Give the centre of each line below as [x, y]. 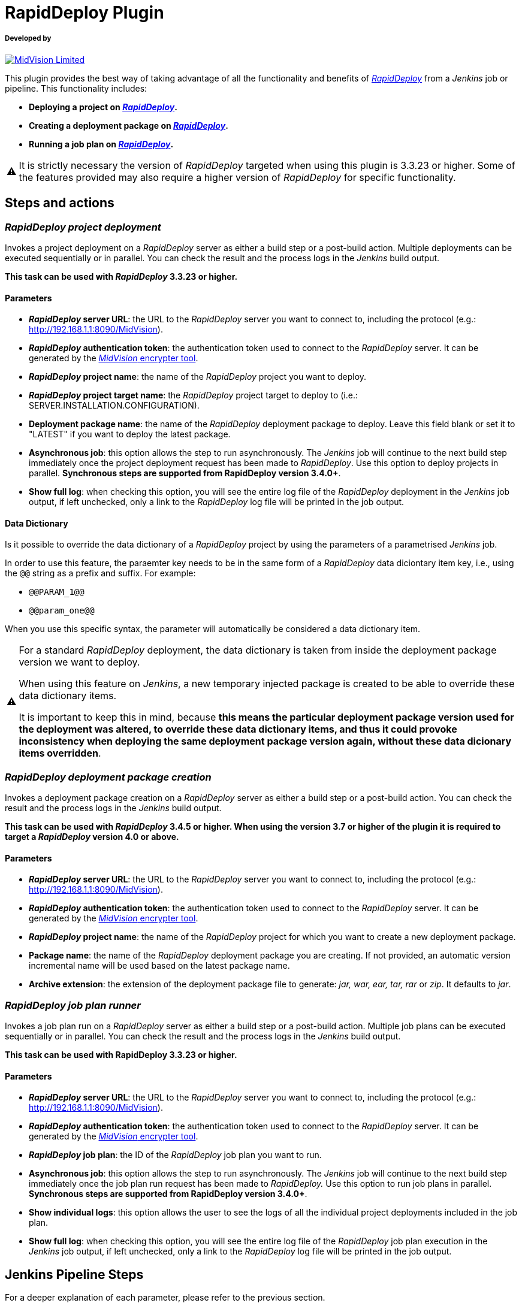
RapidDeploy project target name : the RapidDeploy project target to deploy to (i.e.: [194, 395]
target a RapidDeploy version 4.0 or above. [92, 837]
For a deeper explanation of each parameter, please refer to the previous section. [165, 1298]
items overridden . [60, 753]
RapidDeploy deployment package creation [108, 777]
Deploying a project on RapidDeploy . [103, 107]
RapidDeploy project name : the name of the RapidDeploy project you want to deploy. [198, 377]
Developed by [28, 39]
